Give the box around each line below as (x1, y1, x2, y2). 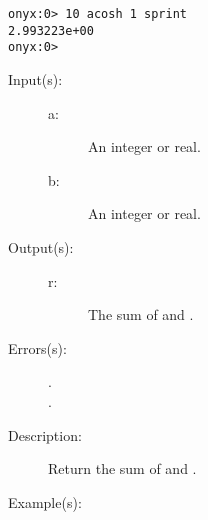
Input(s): (8, 68, 63, 89)
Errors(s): (8, 337, 67, 358)
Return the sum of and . (48, 458, 197, 479)
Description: (8, 424, 82, 445)
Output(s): (8, 236, 74, 257)
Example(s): (8, 491, 82, 512)
